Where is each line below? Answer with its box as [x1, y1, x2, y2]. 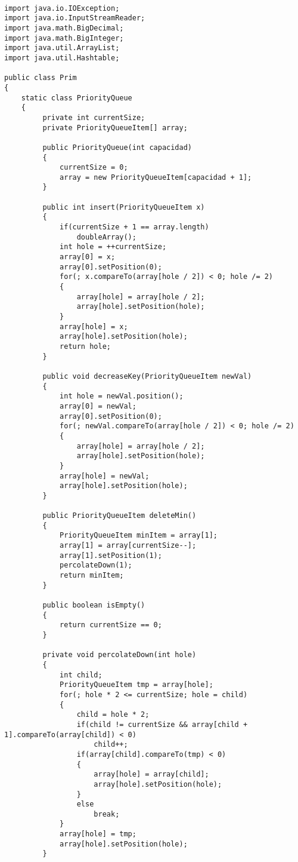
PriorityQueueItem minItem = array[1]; [60, 531, 218, 540]
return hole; [60, 342, 111, 351]
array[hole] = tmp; [60, 830, 136, 839]
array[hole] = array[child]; [94, 770, 209, 779]
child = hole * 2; [76, 710, 150, 719]
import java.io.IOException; [4, 4, 120, 13]
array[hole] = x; [60, 322, 128, 331]
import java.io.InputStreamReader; [4, 14, 145, 23]
